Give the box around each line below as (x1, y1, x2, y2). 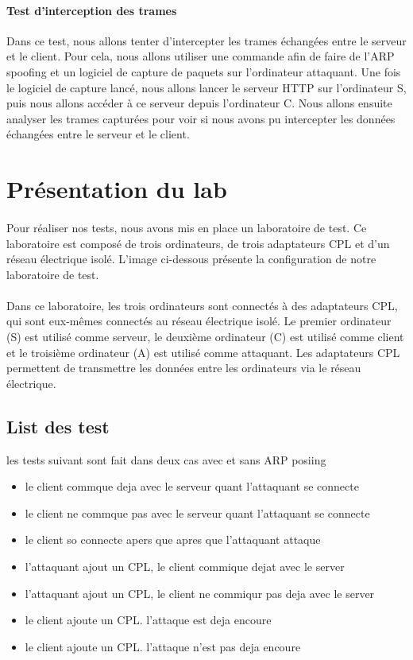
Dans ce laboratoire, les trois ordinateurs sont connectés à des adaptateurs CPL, (6, 297, 398, 313)
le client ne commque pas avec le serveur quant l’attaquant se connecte (25, 504, 370, 521)
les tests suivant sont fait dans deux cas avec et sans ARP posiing (6, 451, 326, 468)
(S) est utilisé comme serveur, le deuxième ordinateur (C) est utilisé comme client (6, 328, 404, 345)
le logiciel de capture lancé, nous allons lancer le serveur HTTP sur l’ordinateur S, (6, 79, 407, 95)
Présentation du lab (6, 173, 227, 205)
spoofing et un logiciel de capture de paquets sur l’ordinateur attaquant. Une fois (6, 63, 401, 80)
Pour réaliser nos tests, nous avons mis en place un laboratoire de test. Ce (6, 219, 367, 235)
